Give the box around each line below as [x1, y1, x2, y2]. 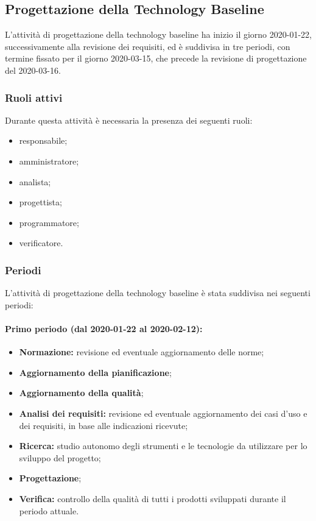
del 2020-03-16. [5, 63, 61, 76]
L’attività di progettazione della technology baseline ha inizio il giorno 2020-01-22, [5, 28, 312, 41]
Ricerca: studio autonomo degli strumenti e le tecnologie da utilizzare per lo [19, 439, 307, 452]
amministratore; [19, 154, 79, 167]
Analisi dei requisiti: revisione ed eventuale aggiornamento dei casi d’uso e [19, 406, 307, 419]
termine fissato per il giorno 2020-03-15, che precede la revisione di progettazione [5, 52, 307, 65]
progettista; [19, 196, 62, 208]
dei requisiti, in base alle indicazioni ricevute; [19, 419, 188, 431]
